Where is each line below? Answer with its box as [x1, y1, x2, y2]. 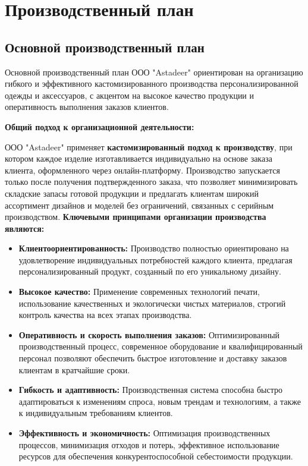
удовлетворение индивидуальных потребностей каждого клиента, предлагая [18, 253, 293, 266]
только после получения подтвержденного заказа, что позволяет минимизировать [5, 175, 298, 188]
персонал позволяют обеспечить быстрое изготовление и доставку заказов [18, 352, 287, 364]
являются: [5, 222, 45, 234]
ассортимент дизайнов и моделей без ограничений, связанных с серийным [5, 199, 274, 211]
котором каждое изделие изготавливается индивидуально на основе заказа [5, 152, 272, 165]
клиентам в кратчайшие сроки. [18, 363, 130, 376]
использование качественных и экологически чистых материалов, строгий [18, 297, 286, 309]
